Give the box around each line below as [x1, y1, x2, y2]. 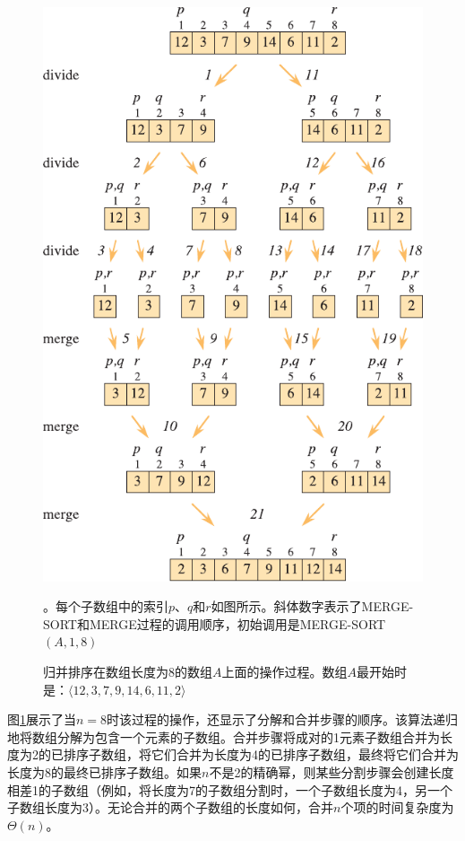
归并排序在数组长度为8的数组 [43, 661, 212, 680]
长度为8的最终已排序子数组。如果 [7, 762, 202, 781]
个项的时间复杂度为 [340, 798, 454, 817]
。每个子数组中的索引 [43, 597, 168, 616]
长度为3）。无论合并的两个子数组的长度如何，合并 [44, 798, 333, 817]
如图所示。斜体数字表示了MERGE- [211, 597, 414, 616]
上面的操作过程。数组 [221, 661, 348, 680]
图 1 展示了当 [7, 710, 76, 729]
